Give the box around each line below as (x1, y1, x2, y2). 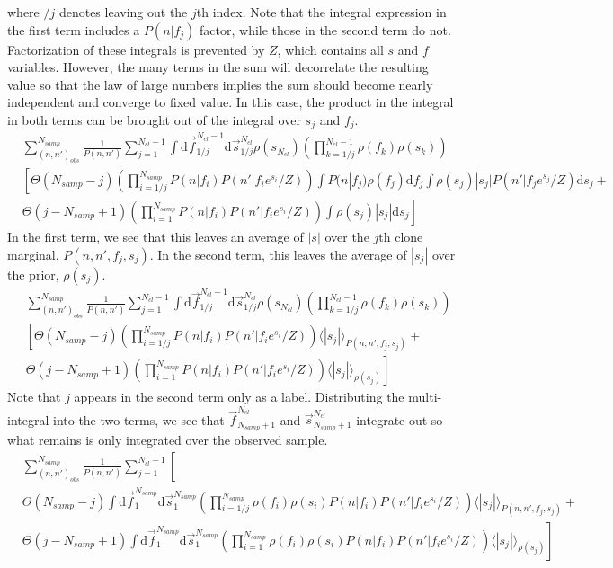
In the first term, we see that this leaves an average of (7, 227, 304, 246)
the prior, (7, 264, 59, 283)
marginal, (7, 244, 59, 263)
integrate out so (356, 410, 443, 429)
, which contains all (277, 40, 384, 58)
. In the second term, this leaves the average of (149, 244, 407, 263)
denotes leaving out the (58, 3, 188, 21)
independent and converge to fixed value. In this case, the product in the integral (7, 93, 454, 111)
